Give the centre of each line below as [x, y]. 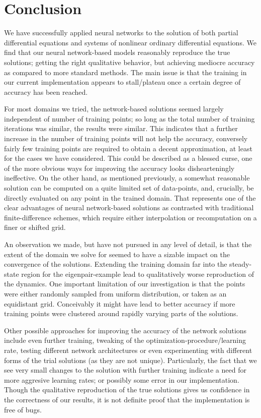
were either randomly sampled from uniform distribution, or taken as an [115, 293]
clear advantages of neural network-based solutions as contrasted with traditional [129, 207]
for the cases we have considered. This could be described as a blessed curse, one [128, 158]
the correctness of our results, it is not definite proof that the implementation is [127, 399]
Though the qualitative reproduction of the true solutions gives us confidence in [127, 390]
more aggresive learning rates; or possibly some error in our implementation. [122, 379]
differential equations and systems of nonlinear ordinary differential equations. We [130, 42]
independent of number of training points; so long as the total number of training [129, 118]
